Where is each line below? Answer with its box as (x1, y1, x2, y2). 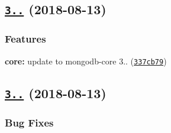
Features (5, 31, 46, 46)
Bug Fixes (5, 115, 54, 129)
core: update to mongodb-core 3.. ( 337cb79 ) (5, 54, 167, 67)
